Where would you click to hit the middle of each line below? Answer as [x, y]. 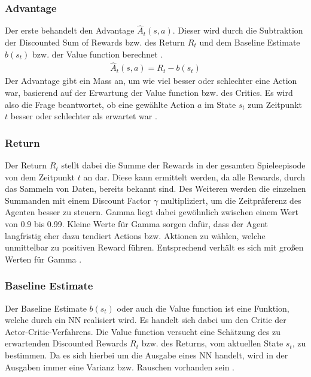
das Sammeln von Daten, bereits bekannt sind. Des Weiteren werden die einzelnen [155, 188]
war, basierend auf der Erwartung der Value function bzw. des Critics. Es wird [149, 93]
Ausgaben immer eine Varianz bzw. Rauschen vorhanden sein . [120, 367]
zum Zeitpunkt [275, 104]
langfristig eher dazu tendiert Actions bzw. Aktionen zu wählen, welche [135, 235]
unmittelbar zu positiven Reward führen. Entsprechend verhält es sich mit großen [154, 247]
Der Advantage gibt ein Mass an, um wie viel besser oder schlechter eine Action [151, 81]
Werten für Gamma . [43, 259]
